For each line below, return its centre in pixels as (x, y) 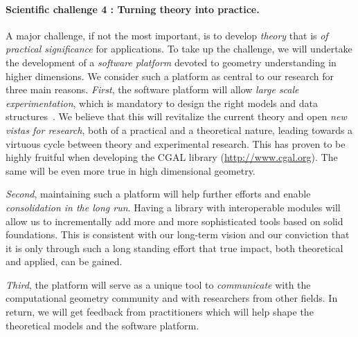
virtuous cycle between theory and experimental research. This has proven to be (176, 143)
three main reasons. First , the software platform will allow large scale (152, 89)
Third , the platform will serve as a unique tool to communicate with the (158, 284)
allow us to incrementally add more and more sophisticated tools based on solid (174, 221)
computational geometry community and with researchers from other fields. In (172, 298)
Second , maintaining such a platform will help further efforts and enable (158, 194)
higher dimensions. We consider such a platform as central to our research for (170, 76)
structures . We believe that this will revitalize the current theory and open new (176, 116)
